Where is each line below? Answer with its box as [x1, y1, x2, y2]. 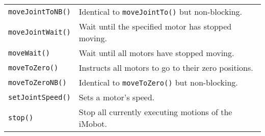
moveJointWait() [8, 28, 71, 36]
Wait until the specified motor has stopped [78, 20, 232, 32]
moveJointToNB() [8, 7, 71, 16]
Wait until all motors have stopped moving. [78, 47, 234, 59]
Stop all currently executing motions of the [78, 106, 232, 118]
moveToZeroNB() [8, 78, 67, 87]
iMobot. [78, 118, 107, 129]
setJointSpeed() [8, 93, 71, 101]
